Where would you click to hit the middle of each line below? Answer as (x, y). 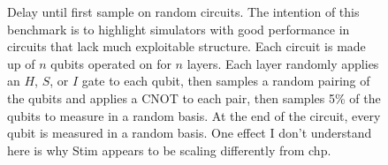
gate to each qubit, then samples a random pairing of (226, 81)
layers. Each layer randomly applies (283, 63)
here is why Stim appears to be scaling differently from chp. (169, 150)
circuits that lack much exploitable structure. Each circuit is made (186, 46)
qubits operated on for (111, 63)
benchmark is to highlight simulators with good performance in (179, 29)
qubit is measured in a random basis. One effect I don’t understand (190, 133)
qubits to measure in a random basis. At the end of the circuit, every (194, 115)
